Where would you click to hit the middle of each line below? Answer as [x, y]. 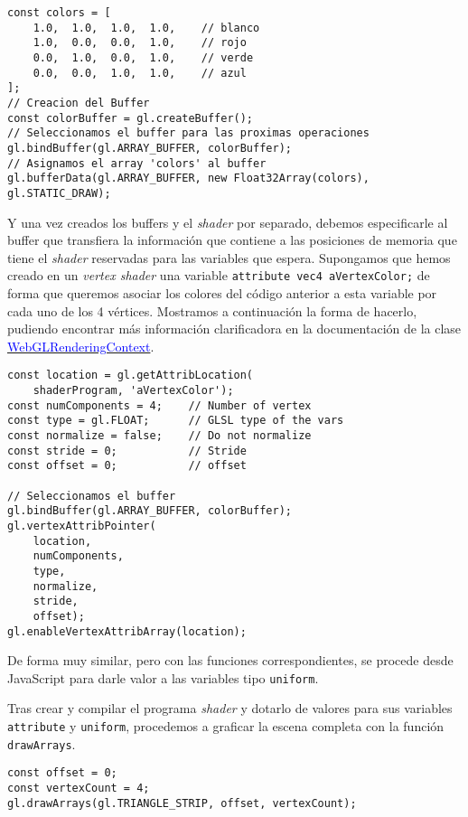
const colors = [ [59, 13]
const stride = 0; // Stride [127, 451]
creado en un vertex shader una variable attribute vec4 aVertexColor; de [219, 275]
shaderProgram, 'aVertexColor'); [133, 390]
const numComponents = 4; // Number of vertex [159, 405]
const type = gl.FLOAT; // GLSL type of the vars [176, 421]
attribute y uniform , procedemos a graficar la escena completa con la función [226, 726]
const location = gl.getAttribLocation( [131, 376]
